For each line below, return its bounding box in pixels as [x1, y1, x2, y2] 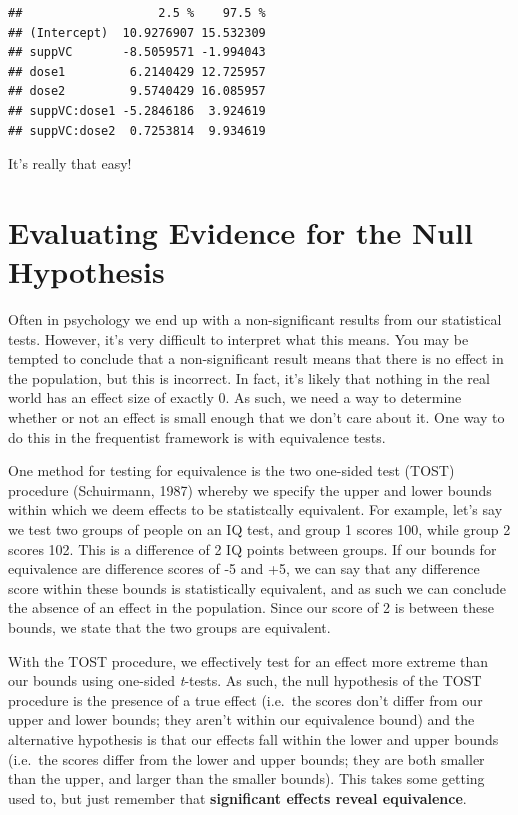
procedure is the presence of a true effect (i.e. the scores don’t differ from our [8, 689, 483, 710]
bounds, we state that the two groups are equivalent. [8, 616, 331, 637]
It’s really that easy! [8, 153, 132, 174]
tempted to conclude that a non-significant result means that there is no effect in [8, 348, 504, 369]
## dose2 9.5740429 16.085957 [8, 84, 266, 99]
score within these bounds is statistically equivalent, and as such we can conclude [8, 577, 507, 598]
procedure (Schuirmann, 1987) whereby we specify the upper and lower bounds [8, 479, 492, 500]
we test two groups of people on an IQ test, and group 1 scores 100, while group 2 [8, 519, 511, 539]
